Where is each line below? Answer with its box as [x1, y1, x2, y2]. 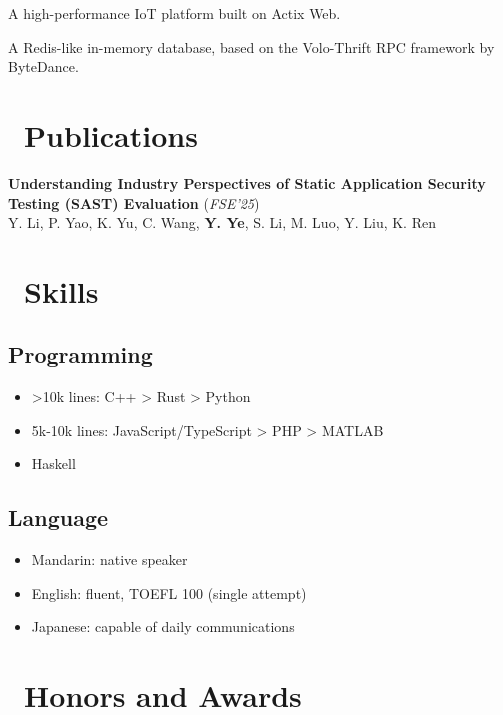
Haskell [31, 453, 76, 474]
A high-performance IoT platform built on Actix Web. [8, 3, 341, 23]
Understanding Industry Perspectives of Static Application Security [8, 172, 486, 193]
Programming [8, 339, 153, 370]
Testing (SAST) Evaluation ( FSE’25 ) [8, 192, 260, 213]
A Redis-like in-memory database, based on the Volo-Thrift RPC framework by [8, 36, 495, 57]
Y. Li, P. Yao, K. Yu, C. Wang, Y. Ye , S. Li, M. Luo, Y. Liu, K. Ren [8, 212, 436, 233]
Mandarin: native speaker [31, 549, 188, 570]
